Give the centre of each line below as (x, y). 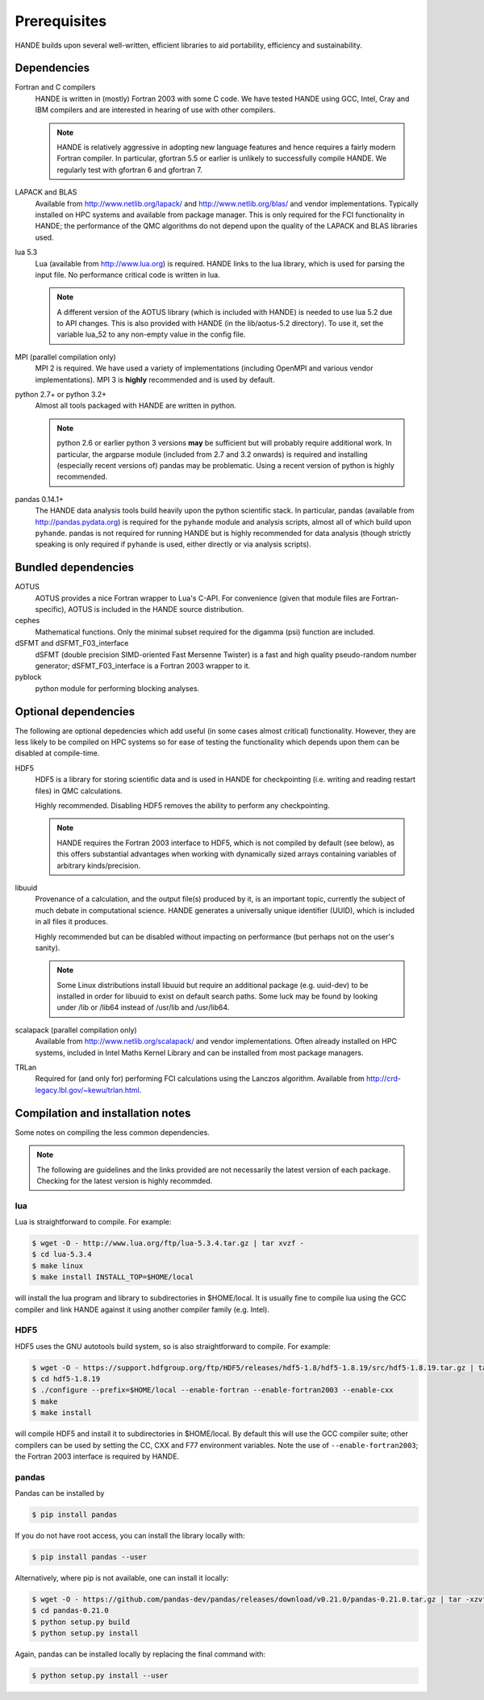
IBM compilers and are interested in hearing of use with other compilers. (155, 110)
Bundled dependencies (75, 568)
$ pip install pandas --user (90, 1557)
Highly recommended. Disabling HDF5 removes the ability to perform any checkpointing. (182, 806)
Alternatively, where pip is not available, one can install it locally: (122, 1578)
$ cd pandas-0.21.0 (70, 1611)
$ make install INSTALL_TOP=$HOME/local (113, 1277)
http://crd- (383, 1078)
